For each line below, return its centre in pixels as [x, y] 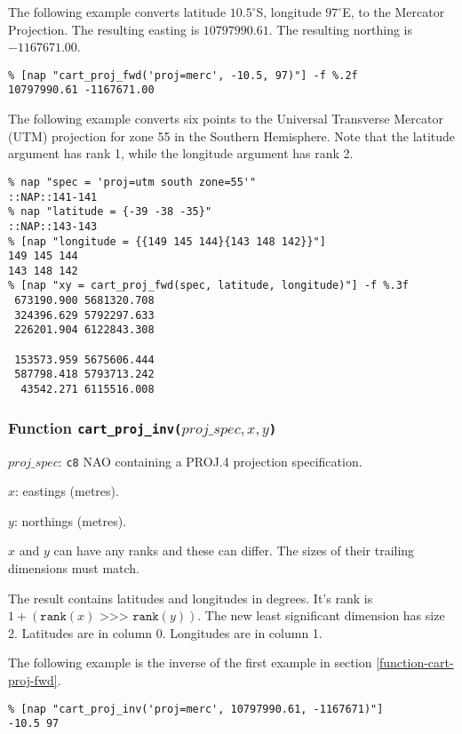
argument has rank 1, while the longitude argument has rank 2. [181, 153]
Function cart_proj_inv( [95, 427]
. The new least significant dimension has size [321, 615]
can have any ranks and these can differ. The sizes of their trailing [234, 550]
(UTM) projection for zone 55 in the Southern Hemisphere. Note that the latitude [232, 136]
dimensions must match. [74, 567]
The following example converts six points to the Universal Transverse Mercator [226, 119]
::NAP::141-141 [53, 197]
